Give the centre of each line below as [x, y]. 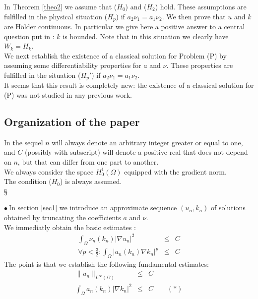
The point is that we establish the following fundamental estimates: [106, 264]
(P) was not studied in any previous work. [68, 95]
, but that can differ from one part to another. [88, 162]
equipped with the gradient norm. [175, 171]
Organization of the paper [72, 122]
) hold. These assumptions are [201, 6]
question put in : [29, 36]
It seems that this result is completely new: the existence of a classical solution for [129, 85]
